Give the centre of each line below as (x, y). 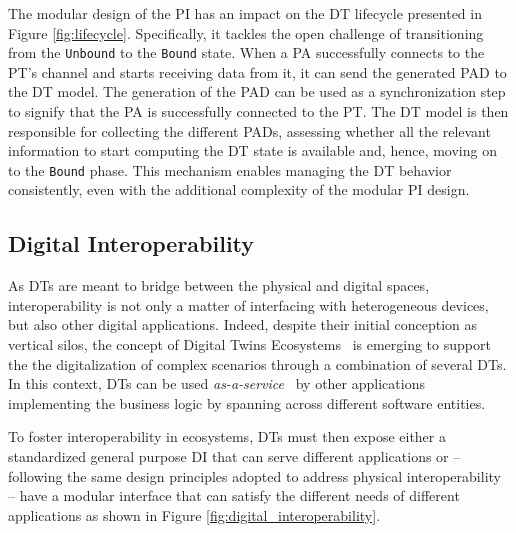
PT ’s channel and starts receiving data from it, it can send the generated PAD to (257, 71)
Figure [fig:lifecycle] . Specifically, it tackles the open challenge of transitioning (246, 32)
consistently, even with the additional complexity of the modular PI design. (239, 189)
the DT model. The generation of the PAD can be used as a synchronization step (257, 91)
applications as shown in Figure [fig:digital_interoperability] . (194, 514)
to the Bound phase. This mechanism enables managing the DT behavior (230, 169)
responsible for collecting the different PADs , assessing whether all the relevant (249, 130)
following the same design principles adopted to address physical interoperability (254, 475)
